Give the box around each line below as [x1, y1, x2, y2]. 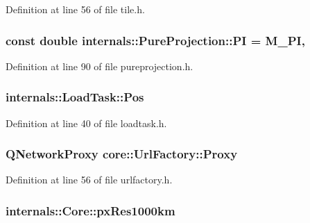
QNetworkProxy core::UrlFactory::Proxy [6, 145, 238, 163]
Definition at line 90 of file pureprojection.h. [6, 58, 193, 73]
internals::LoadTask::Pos [6, 88, 144, 106]
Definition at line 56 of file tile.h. [6, 2, 145, 16]
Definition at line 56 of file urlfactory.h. [6, 172, 173, 187]
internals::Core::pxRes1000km [6, 201, 175, 219]
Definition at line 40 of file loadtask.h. [6, 115, 167, 130]
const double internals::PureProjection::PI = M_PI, [6, 31, 305, 49]
